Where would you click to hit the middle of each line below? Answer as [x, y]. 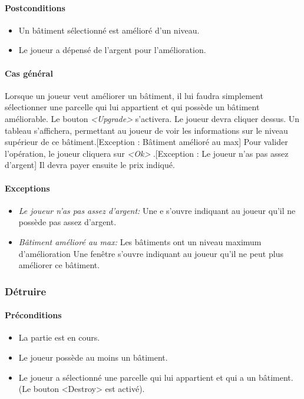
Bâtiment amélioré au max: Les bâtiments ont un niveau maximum [140, 241]
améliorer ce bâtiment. [59, 265]
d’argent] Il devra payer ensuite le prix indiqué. [90, 165]
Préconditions [33, 315]
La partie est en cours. [59, 337]
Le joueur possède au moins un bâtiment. [93, 357]
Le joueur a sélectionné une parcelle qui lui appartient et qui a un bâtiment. [156, 377]
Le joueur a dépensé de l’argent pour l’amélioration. [112, 50]
